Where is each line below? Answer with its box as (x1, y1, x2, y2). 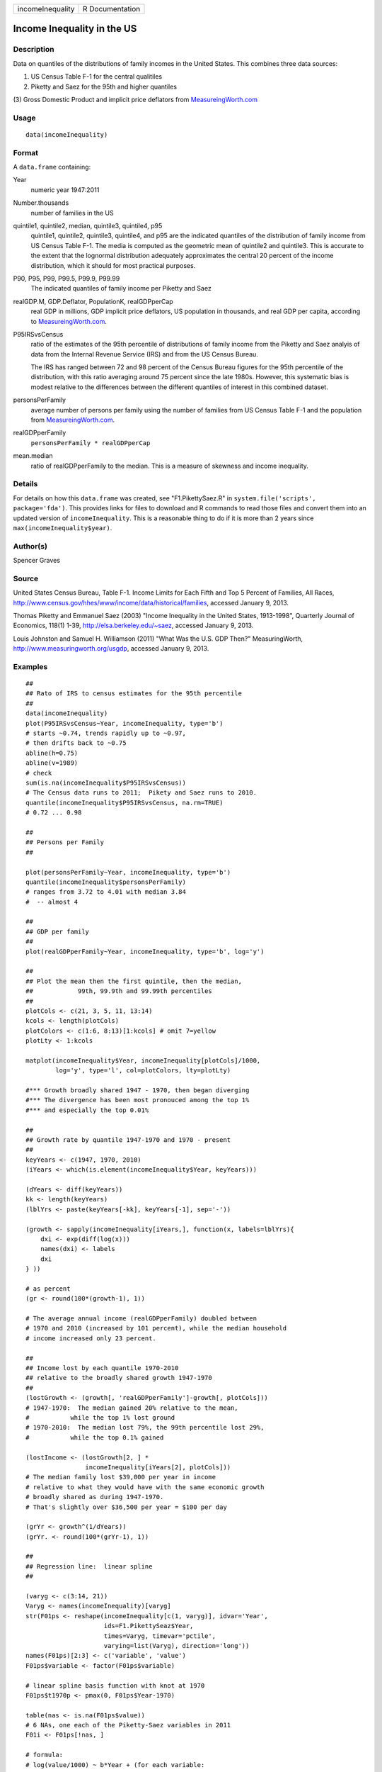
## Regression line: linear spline (25, 1562, 153, 1570)
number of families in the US (30, 208, 114, 217)
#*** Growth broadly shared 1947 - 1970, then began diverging (25, 1087, 250, 1094)
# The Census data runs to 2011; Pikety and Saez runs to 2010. (25, 789, 257, 797)
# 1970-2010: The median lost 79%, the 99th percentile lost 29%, (25, 1423, 265, 1432)
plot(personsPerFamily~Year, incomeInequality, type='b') (25, 868, 231, 876)
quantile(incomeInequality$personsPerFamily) (25, 877, 187, 886)
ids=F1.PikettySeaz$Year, (103, 1622, 194, 1630)
